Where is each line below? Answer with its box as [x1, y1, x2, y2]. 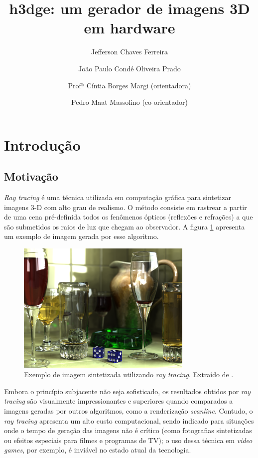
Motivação [4, 169, 58, 184]
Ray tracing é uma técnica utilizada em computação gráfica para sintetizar [4, 192, 232, 203]
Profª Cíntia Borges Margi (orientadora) [68, 80, 191, 90]
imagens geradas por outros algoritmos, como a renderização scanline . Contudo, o [4, 405, 253, 416]
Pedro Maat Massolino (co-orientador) [71, 97, 188, 107]
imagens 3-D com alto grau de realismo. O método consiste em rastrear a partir [4, 202, 247, 212]
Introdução [4, 134, 81, 155]
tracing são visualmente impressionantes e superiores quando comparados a [4, 396, 233, 406]
